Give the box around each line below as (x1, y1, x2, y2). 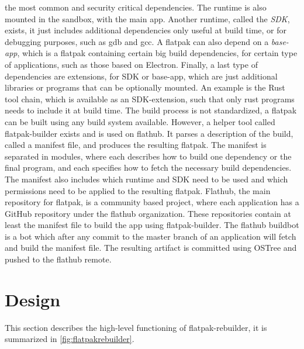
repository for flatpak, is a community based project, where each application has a (5, 196, 299, 208)
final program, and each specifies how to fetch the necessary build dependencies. (5, 161, 292, 174)
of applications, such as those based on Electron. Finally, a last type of (5, 58, 258, 70)
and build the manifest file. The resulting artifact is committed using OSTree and (5, 241, 297, 254)
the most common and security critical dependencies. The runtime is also (5, 1, 267, 13)
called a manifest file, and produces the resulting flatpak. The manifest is (5, 139, 267, 151)
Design (5, 287, 61, 311)
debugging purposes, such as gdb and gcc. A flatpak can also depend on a (5, 35, 269, 47)
